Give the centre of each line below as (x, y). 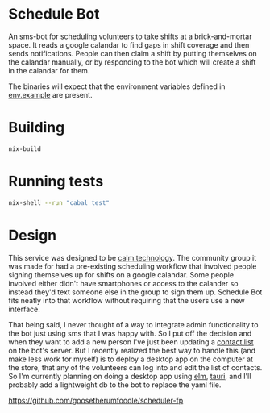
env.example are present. (50, 94)
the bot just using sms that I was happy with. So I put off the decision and (130, 333)
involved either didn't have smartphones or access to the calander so (124, 283)
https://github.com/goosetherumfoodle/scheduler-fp (96, 400)
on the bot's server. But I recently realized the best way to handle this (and (132, 350)
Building (37, 128)
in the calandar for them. (49, 70)
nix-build (25, 149)
